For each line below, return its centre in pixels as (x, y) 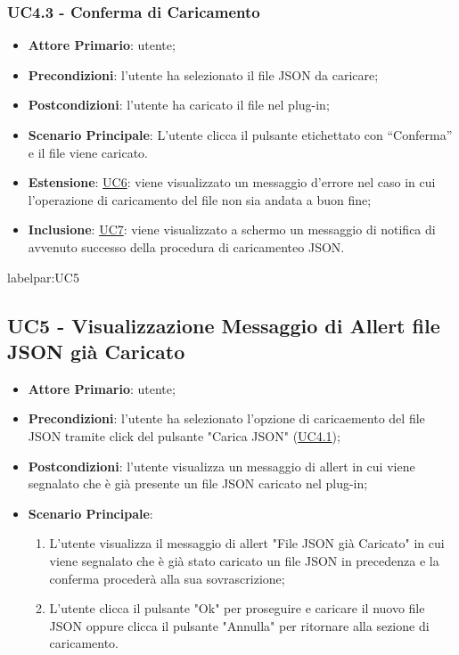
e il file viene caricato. (88, 152)
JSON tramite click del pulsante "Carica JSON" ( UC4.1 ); (184, 435)
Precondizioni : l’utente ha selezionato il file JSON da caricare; (203, 74)
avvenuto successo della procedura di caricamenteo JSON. (186, 246)
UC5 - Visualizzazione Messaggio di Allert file (224, 325)
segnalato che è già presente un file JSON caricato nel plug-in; (198, 483)
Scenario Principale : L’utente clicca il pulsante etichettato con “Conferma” (240, 135)
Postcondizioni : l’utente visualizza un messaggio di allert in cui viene (221, 466)
